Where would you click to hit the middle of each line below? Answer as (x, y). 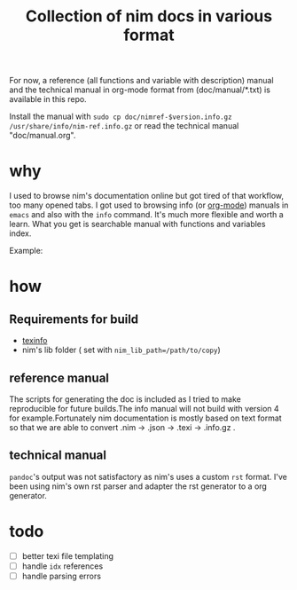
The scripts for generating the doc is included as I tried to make (125, 399)
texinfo (35, 341)
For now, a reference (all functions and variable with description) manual (141, 81)
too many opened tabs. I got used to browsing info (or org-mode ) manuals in (149, 205)
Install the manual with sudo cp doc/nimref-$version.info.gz (121, 116)
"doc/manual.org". (43, 136)
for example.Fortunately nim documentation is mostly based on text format (145, 418)
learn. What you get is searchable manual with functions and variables (137, 224)
